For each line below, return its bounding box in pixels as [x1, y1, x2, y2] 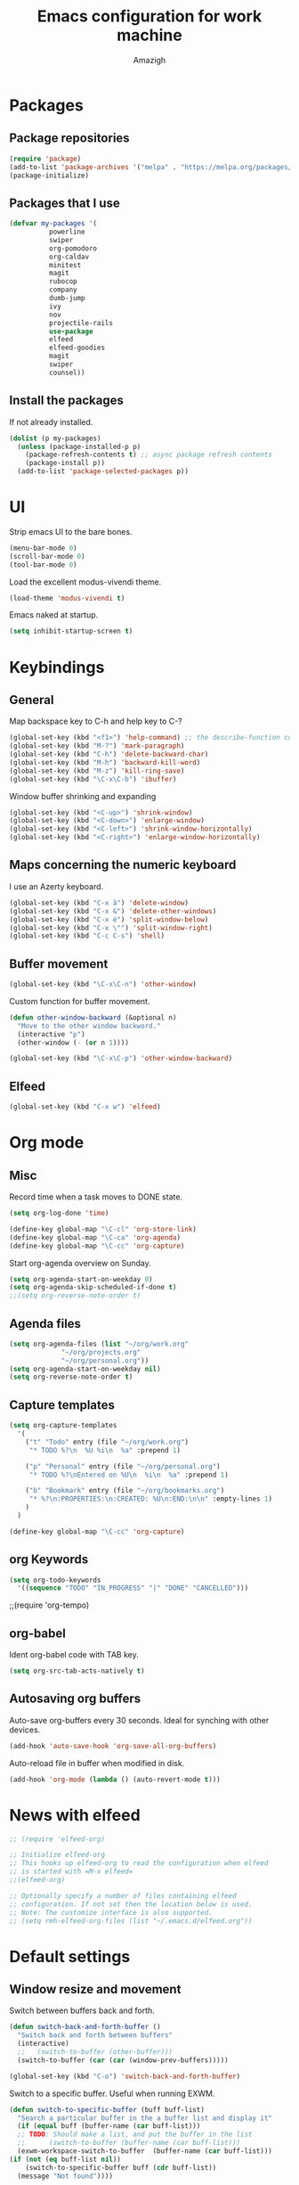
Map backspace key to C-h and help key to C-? [9, 716, 182, 727]
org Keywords [9, 1552, 89, 1567]
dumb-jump [48, 294, 86, 303]
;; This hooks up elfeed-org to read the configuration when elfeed [9, 1859, 269, 1868]
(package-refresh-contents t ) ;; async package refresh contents [25, 450, 273, 460]
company [48, 285, 77, 295]
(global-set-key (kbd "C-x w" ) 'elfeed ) [9, 1102, 162, 1111]
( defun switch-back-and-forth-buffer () [9, 2023, 162, 2032]
